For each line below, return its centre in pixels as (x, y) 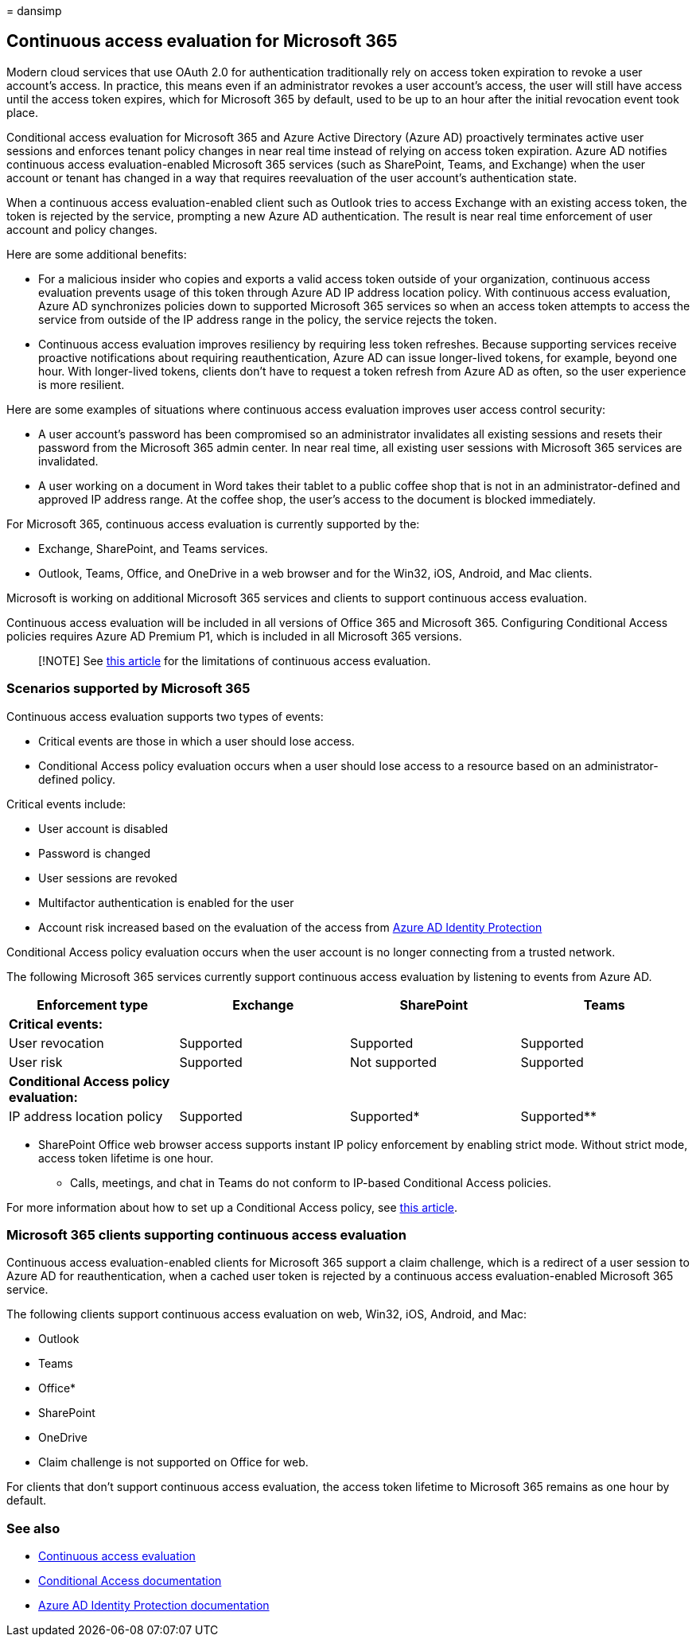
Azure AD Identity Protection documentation (154, 1606)
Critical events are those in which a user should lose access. (196, 741)
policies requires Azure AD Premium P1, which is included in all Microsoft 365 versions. (234, 636)
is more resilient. (82, 384)
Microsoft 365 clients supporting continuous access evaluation (206, 1234)
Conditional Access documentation (130, 1581)
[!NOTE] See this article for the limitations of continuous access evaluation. (235, 660)
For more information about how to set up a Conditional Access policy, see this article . (232, 1207)
